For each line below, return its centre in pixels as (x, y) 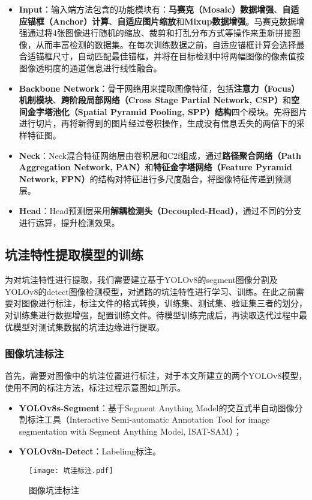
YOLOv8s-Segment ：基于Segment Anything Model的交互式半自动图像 (157, 407)
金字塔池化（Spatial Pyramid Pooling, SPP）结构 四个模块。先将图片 (167, 111)
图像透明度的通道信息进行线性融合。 (90, 67)
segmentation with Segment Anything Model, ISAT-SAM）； (130, 431)
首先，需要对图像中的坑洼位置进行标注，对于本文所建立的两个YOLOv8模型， (156, 376)
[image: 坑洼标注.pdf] (71, 471)
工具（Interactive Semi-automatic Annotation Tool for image (157, 419)
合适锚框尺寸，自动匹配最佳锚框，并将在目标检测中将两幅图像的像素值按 (162, 56)
